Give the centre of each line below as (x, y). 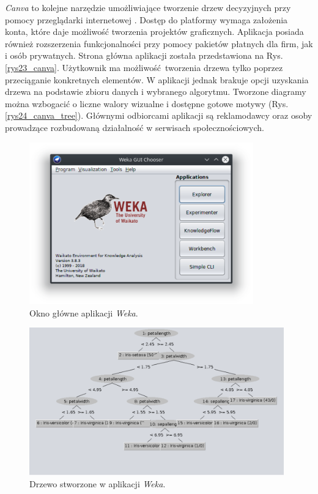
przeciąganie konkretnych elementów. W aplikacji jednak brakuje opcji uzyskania (157, 79)
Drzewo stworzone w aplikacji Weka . (98, 484)
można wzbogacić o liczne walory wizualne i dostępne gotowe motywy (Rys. (147, 103)
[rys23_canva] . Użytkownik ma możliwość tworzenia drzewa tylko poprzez (144, 67)
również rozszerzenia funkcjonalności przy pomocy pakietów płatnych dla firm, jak (159, 43)
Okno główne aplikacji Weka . (84, 312)
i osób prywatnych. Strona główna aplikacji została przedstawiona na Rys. (144, 55)
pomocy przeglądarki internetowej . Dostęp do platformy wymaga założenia (146, 19)
